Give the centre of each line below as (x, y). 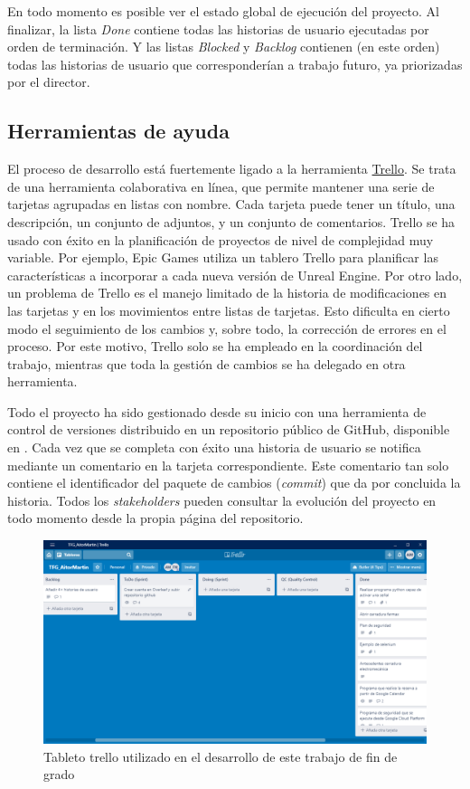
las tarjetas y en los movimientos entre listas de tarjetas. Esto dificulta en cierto (229, 310)
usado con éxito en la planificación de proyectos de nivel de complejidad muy (221, 239)
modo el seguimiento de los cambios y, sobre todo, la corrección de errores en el (227, 328)
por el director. (49, 82)
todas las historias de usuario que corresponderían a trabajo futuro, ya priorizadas (235, 64)
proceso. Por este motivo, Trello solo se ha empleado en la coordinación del (215, 346)
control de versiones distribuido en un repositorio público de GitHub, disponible (229, 429)
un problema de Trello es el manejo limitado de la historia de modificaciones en (227, 293)
